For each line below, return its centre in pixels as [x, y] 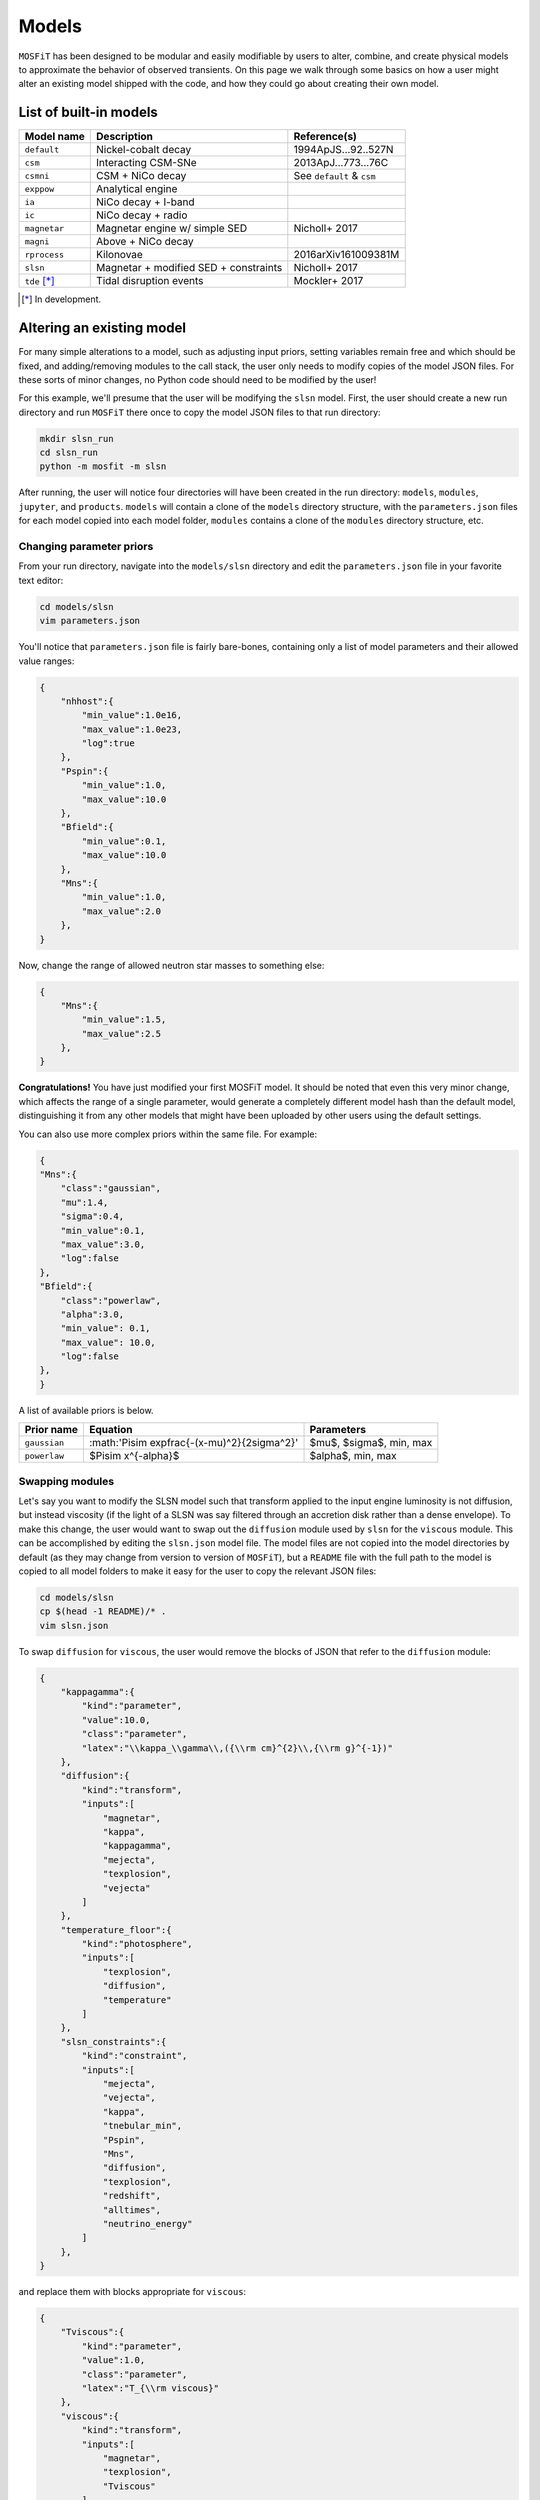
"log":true [108, 743]
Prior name [51, 1430]
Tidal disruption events [150, 281]
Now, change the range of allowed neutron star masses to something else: [171, 965]
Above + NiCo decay [145, 242]
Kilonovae [120, 255]
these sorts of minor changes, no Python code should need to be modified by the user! [197, 379]
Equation [111, 1430]
